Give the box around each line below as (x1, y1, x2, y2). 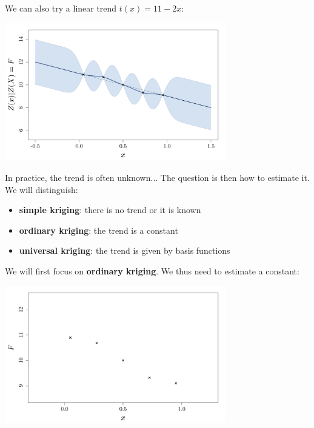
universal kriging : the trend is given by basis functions (19, 244, 230, 257)
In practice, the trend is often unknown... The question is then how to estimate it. (5, 171, 310, 183)
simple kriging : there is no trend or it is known (19, 203, 201, 216)
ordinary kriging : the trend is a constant (19, 223, 178, 236)
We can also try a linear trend (5, 2, 117, 14)
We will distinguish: (5, 183, 78, 195)
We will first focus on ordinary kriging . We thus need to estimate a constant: (5, 264, 299, 277)
